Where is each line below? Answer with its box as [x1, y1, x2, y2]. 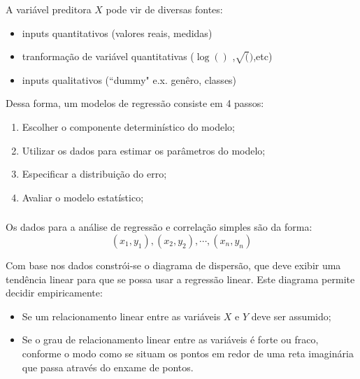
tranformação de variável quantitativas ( [22, 49, 194, 64]
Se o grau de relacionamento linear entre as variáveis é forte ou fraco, [22, 332, 319, 347]
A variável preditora [6, 1, 92, 16]
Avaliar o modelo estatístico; [22, 189, 144, 204]
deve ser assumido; [251, 308, 331, 323]
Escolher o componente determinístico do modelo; [22, 120, 235, 134]
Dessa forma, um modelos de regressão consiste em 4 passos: [6, 96, 264, 110]
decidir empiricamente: [6, 285, 103, 300]
